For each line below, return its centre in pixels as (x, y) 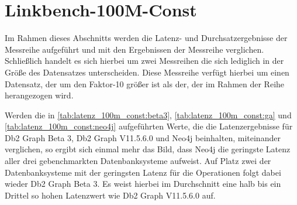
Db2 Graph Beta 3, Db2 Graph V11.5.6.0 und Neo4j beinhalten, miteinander (143, 137)
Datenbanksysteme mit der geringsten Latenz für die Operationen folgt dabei (143, 172)
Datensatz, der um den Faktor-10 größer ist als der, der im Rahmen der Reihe (145, 83)
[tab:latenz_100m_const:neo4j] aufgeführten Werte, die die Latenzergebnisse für (149, 126)
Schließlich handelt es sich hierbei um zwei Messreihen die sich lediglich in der (144, 61)
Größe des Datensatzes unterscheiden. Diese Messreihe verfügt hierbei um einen (147, 72)
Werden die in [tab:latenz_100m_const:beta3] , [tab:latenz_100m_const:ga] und (148, 115)
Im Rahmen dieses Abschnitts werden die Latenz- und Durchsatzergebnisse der (146, 38)
